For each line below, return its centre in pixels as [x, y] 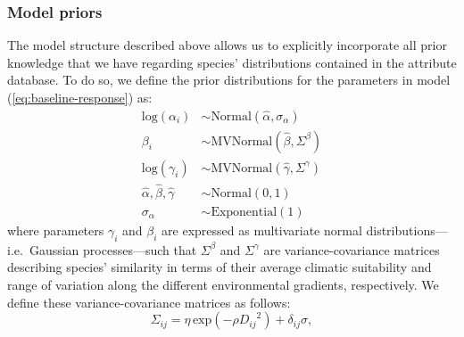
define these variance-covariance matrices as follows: [149, 302]
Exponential [244, 212]
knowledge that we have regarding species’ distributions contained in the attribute [232, 62]
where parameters [56, 230]
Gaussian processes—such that [113, 249]
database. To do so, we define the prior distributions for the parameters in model [229, 80]
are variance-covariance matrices [352, 249]
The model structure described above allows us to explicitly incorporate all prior [227, 45]
